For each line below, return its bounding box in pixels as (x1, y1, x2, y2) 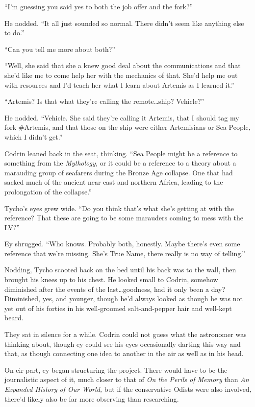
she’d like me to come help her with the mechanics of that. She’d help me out (4, 70, 238, 80)
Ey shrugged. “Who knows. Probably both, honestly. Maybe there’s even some (4, 239, 240, 249)
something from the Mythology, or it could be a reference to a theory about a (4, 158, 236, 168)
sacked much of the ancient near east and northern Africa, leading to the (4, 177, 223, 187)
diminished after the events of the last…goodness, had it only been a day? (4, 284, 226, 294)
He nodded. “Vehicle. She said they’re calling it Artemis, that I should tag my (4, 112, 239, 122)
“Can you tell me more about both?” (4, 44, 115, 54)
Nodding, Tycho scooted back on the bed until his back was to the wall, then (4, 264, 236, 275)
